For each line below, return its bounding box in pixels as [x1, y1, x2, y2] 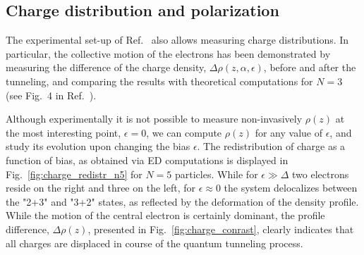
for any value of [255, 125, 322, 139]
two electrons [292, 166, 349, 181]
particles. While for [175, 166, 258, 181]
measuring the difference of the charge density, [6, 60, 207, 75]
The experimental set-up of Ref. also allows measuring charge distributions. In [6, 32, 349, 47]
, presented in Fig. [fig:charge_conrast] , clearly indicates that [87, 221, 354, 236]
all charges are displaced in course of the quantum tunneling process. [6, 235, 303, 250]
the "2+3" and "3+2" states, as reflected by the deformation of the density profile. [6, 194, 359, 209]
